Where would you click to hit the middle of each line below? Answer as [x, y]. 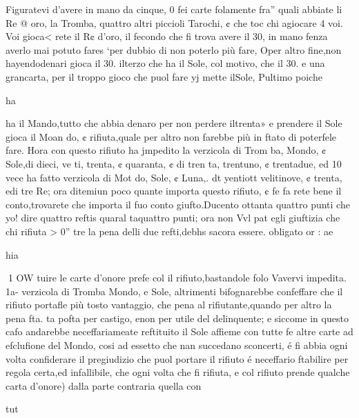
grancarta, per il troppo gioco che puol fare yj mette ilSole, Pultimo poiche [164, 76]
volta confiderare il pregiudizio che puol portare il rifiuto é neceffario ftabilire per [177, 358]
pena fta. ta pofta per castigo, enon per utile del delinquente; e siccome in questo [177, 318]
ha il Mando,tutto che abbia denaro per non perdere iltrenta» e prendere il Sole [174, 123]
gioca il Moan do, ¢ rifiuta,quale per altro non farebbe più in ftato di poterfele [171, 136]
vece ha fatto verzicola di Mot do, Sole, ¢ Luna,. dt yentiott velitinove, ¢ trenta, [174, 177]
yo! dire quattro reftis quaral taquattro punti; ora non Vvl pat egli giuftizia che [173, 218]
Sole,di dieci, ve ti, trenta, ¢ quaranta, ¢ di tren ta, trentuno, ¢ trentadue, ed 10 [174, 163]
